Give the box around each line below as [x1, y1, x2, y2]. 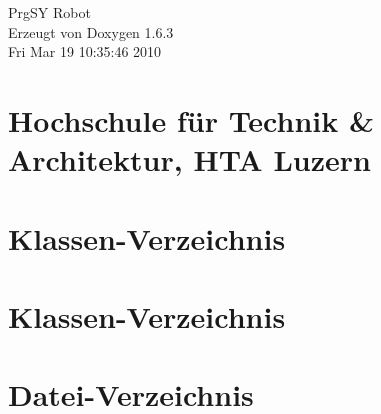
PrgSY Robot [8, 2, 91, 22]
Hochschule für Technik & [8, 99, 374, 140]
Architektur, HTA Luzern [8, 139, 371, 180]
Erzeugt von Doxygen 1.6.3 [8, 21, 174, 42]
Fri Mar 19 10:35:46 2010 [8, 41, 162, 62]
